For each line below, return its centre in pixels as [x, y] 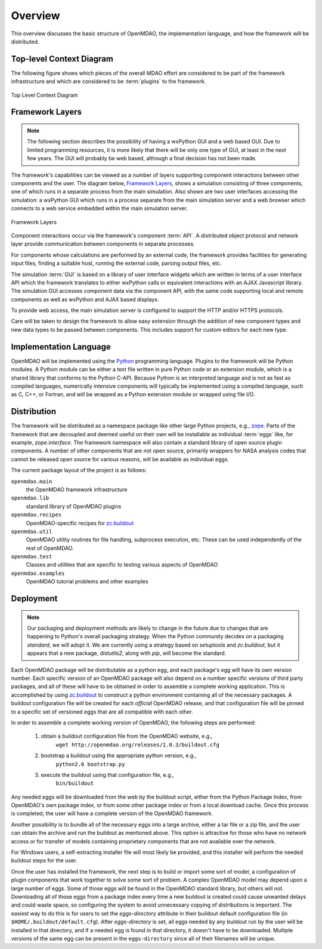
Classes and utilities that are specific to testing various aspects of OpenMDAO [122, 565]
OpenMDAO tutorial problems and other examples [87, 581]
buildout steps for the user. [44, 861]
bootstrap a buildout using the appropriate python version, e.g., [119, 755]
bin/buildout [75, 783]
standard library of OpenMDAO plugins [74, 506]
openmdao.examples [38, 573]
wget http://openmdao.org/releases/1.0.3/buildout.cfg [138, 745]
